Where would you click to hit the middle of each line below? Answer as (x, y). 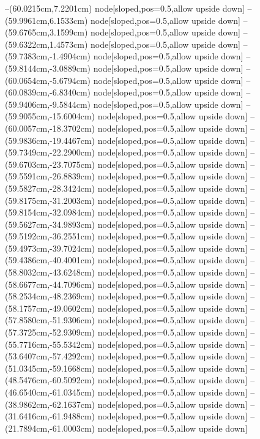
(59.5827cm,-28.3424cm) (50, 188)
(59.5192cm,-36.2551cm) (50, 236)
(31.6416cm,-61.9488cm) (50, 416)
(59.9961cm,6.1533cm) (46, 20)
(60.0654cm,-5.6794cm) (48, 80)
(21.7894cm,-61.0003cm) (50, 428)
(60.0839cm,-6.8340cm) (48, 92)
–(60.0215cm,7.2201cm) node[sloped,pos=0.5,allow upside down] (125, 8)
